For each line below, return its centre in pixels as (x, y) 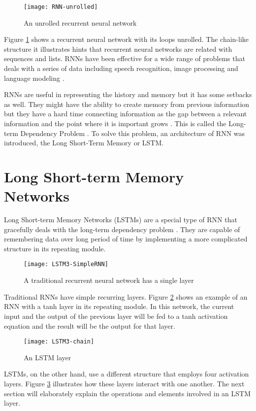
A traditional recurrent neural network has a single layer (109, 280)
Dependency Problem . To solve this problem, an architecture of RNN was (133, 133)
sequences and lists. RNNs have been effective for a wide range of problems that (125, 58)
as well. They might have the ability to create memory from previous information (127, 104)
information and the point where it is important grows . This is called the (115, 123)
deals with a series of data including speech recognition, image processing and (121, 68)
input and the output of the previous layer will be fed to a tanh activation (116, 316)
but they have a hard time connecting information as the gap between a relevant (126, 114)
